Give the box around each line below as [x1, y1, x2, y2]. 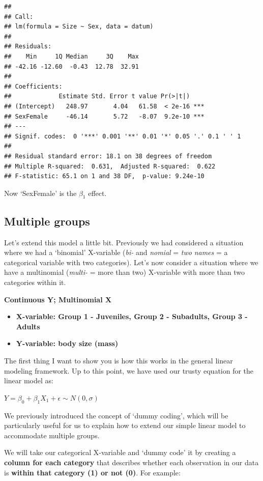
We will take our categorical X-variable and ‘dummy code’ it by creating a [4, 447, 236, 458]
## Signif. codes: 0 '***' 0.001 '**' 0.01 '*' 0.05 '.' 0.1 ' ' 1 [4, 132, 241, 140]
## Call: [4, 13, 34, 20]
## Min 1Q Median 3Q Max [4, 52, 139, 60]
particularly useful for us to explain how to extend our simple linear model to [4, 420, 246, 431]
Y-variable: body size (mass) [16, 338, 119, 349]
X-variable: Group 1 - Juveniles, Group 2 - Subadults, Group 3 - [16, 311, 248, 322]
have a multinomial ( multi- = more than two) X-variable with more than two [4, 267, 245, 277]
